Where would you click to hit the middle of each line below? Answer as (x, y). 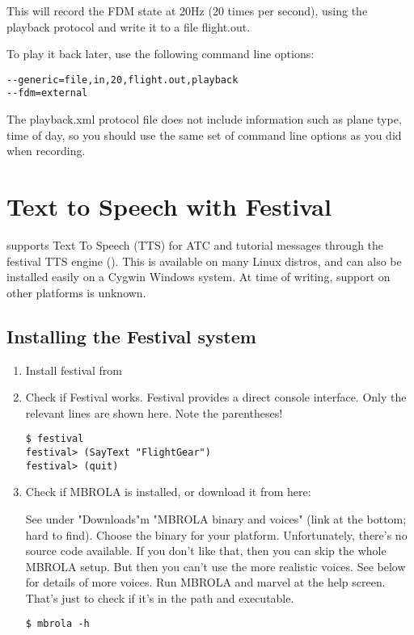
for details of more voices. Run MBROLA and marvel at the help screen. (205, 582)
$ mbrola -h (57, 624)
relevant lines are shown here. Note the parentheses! (154, 412)
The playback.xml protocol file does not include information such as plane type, (204, 119)
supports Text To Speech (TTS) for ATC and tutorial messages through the (195, 245)
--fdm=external (47, 93)
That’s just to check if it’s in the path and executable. (160, 597)
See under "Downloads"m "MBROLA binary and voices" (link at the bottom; (216, 518)
